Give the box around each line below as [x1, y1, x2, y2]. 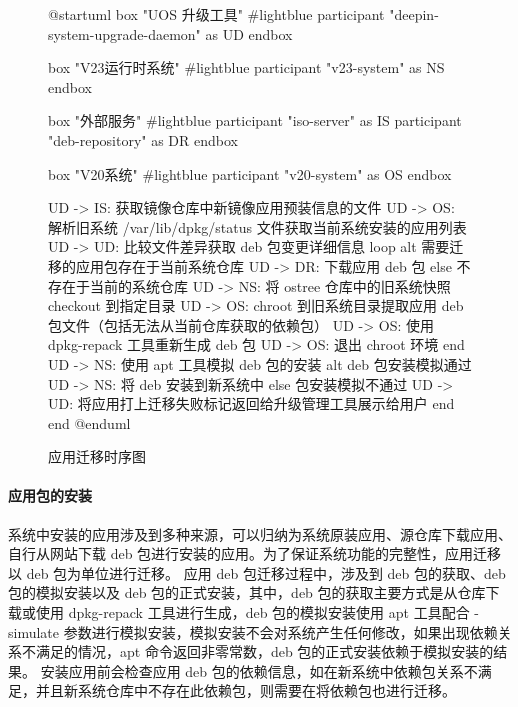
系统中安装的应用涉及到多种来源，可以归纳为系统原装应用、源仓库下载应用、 [8, 523, 512, 544]
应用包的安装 [8, 485, 92, 506]
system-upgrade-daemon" [48, 23, 201, 44]
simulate [8, 621, 60, 642]
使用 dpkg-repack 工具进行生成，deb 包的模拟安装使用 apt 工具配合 [35, 602, 470, 623]
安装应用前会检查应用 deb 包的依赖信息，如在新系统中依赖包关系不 [40, 660, 478, 681]
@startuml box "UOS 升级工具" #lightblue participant [48, 4, 385, 24]
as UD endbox [205, 23, 293, 44]
